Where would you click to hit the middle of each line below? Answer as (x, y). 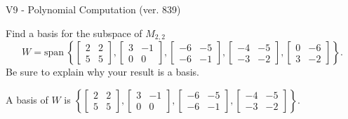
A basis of (27, 99)
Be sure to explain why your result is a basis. (103, 72)
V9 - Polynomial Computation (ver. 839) (93, 9)
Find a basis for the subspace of (74, 33)
